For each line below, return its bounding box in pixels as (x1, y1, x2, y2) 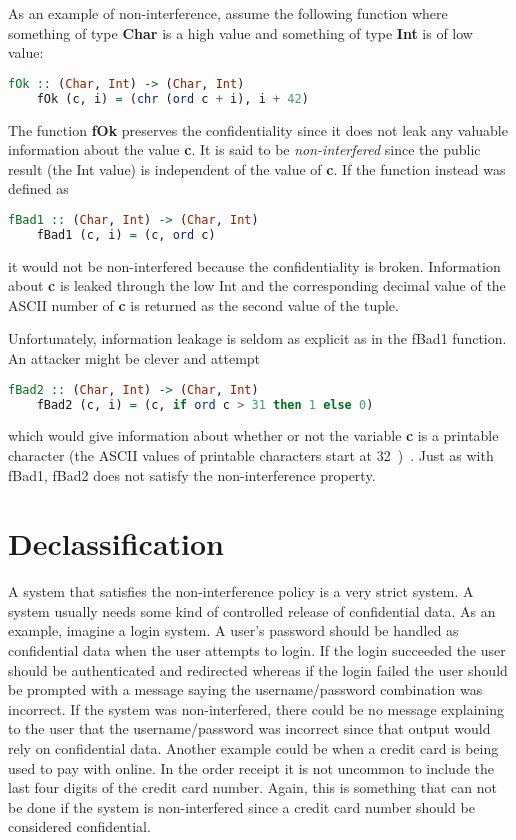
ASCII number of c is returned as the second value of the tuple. (8, 294, 399, 315)
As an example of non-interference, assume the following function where (8, 3, 448, 23)
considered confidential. (8, 816, 151, 837)
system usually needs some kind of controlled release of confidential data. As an (8, 600, 496, 621)
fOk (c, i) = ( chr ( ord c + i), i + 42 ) (36, 91, 309, 106)
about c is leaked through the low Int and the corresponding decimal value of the (8, 275, 506, 296)
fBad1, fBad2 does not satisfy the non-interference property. (8, 464, 376, 485)
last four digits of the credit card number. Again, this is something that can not (8, 777, 498, 798)
